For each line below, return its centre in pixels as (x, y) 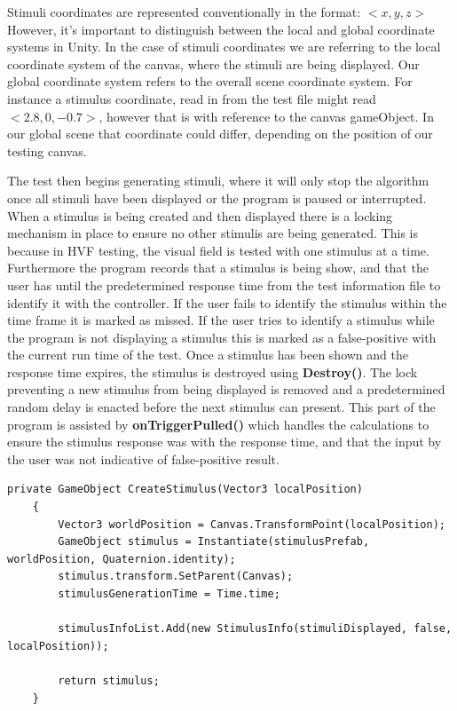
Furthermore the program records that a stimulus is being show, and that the (218, 268)
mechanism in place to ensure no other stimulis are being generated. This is (213, 233)
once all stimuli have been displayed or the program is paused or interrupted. (217, 197)
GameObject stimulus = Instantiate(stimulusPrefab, (214, 542)
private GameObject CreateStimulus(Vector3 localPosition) (185, 490)
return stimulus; (109, 680)
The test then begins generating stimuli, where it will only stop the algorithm (218, 181)
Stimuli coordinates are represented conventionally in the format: (184, 12)
